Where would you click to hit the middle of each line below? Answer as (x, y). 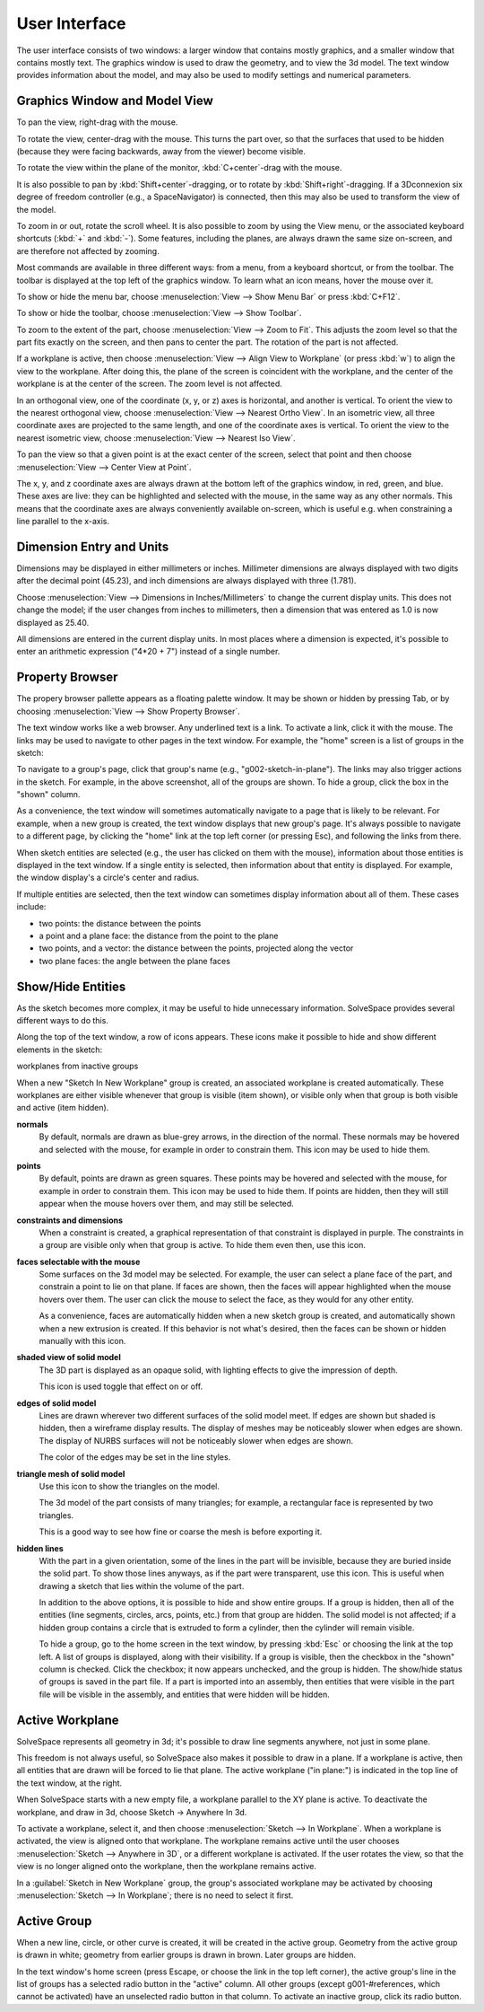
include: (31, 907)
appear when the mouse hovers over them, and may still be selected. (167, 1204)
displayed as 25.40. (53, 622)
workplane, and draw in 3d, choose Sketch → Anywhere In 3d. (132, 1812)
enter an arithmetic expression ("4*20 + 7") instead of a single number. (148, 652)
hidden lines (40, 1548)
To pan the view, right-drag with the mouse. (97, 122)
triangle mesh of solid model (71, 1473)
